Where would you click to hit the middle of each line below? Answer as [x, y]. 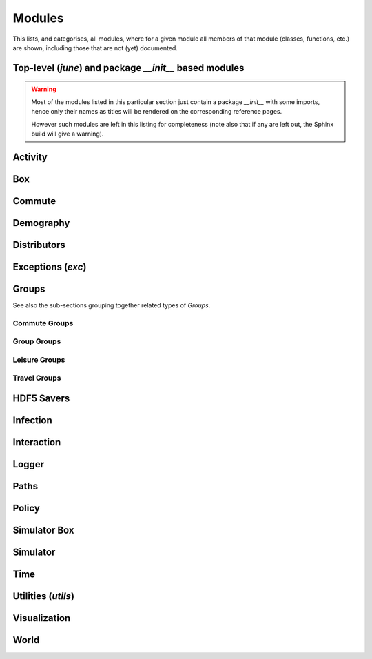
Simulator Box [43, 530]
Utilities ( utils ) [44, 596]
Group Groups [37, 341]
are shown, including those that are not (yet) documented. [95, 48]
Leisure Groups [39, 360]
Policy [27, 508]
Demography [41, 223]
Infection [33, 420]
